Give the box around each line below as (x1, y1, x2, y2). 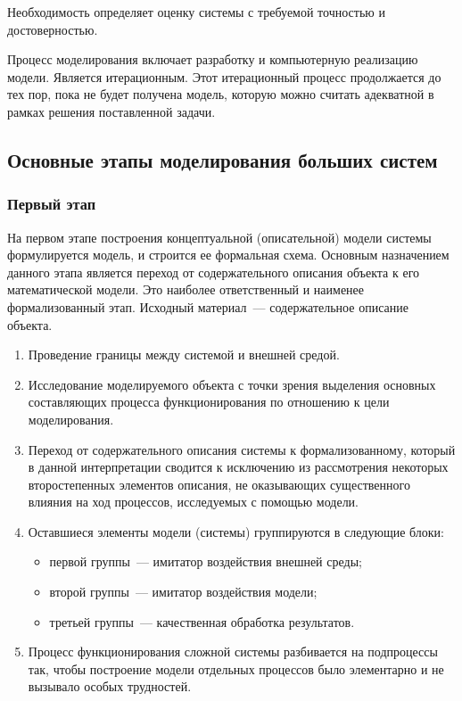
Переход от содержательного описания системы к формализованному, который (28, 440, 456, 458)
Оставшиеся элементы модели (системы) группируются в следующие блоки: (28, 522, 445, 540)
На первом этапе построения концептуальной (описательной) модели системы (7, 227, 432, 246)
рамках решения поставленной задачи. (7, 102, 216, 120)
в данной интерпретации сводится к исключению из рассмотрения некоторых (28, 458, 449, 476)
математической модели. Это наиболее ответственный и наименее (7, 280, 365, 299)
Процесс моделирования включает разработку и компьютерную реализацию (7, 50, 418, 69)
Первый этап (7, 193, 96, 215)
